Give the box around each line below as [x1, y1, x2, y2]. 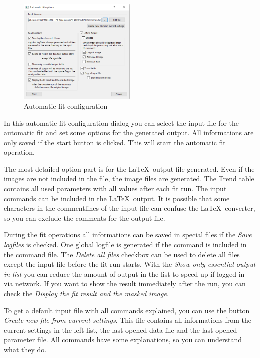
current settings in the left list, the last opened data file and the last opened [4, 324, 237, 335]
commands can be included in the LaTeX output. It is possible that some [4, 193, 230, 203]
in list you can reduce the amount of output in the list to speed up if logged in [4, 268, 245, 279]
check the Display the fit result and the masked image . [4, 288, 169, 298]
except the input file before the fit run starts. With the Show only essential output [4, 259, 256, 269]
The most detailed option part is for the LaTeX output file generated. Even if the [4, 163, 255, 174]
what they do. [4, 344, 47, 354]
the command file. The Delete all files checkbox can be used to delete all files [4, 249, 240, 259]
